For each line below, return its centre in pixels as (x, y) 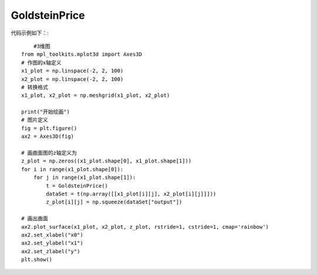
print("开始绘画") (45, 112)
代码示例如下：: (30, 33)
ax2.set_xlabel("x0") (52, 235)
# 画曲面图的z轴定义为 (49, 153)
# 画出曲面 (35, 219)
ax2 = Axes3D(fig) (48, 137)
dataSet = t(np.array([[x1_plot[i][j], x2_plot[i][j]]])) (131, 194)
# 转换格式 (35, 87)
